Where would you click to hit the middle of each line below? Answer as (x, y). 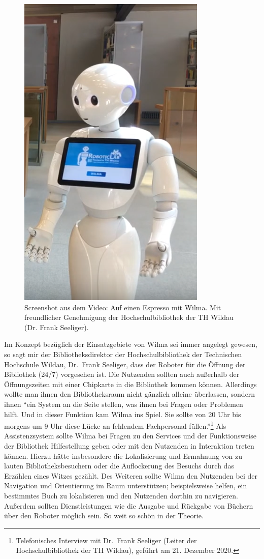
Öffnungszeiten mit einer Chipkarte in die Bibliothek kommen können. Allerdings (130, 384)
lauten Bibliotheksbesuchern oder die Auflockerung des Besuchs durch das (119, 466)
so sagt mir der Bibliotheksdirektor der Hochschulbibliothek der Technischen (123, 354)
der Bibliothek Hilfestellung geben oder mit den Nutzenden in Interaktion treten (129, 445)
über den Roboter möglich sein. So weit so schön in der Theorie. (104, 516)
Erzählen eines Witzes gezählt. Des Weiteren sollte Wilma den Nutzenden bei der (131, 475)
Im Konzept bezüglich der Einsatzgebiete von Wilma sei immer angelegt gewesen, (131, 344)
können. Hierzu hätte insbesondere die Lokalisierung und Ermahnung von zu (123, 455)
